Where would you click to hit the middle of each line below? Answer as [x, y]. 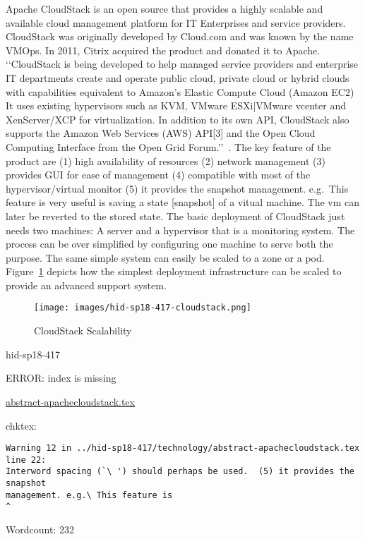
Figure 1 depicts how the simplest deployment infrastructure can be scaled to [174, 271]
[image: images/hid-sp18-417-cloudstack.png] [143, 308]
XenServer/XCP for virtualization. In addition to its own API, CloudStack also [178, 119]
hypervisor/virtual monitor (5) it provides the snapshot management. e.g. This [177, 188]
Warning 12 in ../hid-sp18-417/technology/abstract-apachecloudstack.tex [183, 448]
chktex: [21, 425]
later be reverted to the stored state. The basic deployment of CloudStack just [175, 216]
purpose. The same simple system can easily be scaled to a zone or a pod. [165, 257]
